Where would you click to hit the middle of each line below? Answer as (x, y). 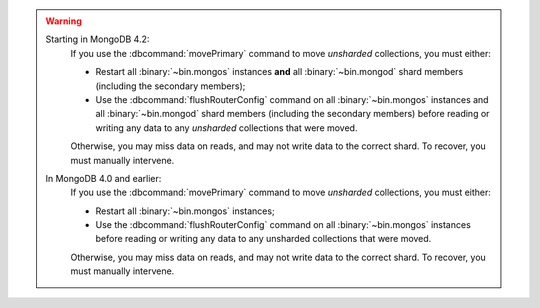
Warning (63, 21)
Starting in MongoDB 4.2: (97, 39)
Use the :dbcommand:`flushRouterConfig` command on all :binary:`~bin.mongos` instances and (292, 99)
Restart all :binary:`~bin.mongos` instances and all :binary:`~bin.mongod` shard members (279, 72)
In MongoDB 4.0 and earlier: (103, 178)
